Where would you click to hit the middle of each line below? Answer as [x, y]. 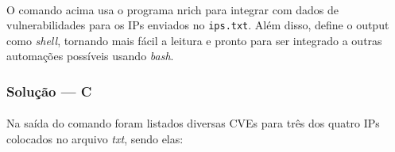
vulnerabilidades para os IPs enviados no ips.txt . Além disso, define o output [198, 25]
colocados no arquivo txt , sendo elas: [95, 139]
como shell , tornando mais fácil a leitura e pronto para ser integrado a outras [194, 40]
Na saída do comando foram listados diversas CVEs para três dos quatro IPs [193, 123]
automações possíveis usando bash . [90, 56]
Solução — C [49, 91]
